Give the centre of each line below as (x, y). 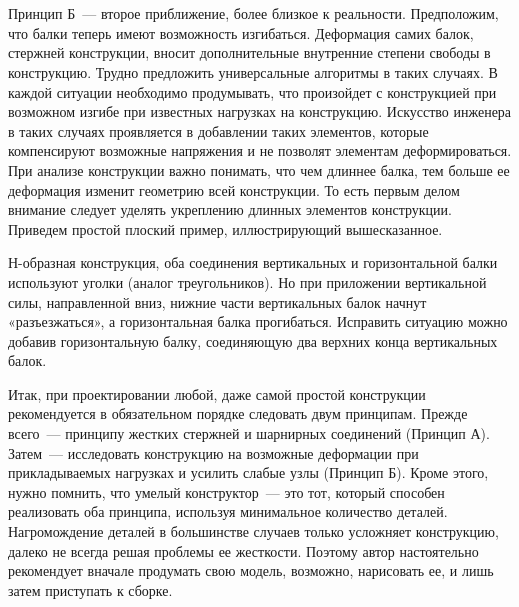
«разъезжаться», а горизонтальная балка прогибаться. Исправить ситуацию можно (258, 321)
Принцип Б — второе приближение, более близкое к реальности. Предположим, (253, 13)
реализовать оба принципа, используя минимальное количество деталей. (228, 511)
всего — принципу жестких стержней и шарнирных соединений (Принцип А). (249, 433)
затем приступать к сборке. (90, 589)
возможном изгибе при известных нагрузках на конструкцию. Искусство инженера (260, 111)
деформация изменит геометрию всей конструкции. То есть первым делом (234, 189)
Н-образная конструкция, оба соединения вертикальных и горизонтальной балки (253, 262)
